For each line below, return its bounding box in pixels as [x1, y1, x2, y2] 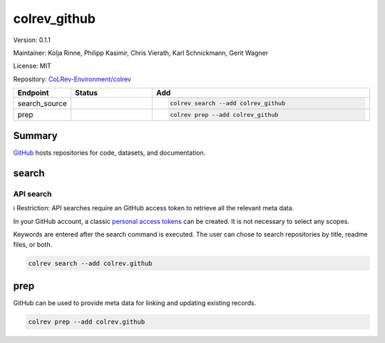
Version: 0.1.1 [13, 36, 51, 44]
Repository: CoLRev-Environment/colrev [13, 75, 132, 83]
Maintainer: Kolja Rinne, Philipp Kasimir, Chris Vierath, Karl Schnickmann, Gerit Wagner [13, 48, 269, 57]
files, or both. [13, 240, 53, 249]
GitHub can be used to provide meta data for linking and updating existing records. [13, 299, 257, 307]
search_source [17, 98, 68, 108]
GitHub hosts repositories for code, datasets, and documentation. [13, 148, 206, 157]
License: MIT [13, 61, 51, 71]
